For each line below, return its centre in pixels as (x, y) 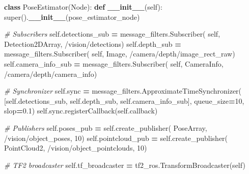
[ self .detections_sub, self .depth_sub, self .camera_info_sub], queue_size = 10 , (124, 100)
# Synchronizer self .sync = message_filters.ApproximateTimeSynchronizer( (123, 91)
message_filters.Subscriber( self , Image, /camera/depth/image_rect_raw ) (120, 54)
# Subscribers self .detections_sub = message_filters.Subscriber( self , (112, 34)
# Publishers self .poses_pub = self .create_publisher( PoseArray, (106, 127)
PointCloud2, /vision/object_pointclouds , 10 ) (76, 148)
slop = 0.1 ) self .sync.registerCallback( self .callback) (81, 111)
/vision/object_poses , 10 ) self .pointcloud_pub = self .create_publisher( (116, 138)
